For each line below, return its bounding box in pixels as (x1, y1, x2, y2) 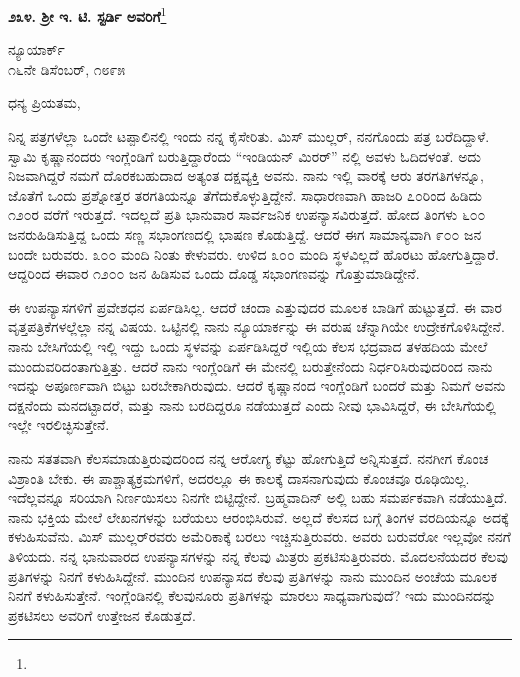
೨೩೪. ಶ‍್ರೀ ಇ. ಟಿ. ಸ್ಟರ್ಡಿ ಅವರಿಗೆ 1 (8, 3, 167, 26)
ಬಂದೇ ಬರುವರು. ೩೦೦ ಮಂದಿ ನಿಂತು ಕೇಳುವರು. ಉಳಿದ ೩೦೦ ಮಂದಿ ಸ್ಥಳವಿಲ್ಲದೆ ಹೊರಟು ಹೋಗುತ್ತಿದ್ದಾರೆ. (8, 243, 500, 264)
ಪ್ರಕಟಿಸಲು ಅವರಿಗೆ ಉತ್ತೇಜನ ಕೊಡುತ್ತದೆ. (8, 604, 196, 625)
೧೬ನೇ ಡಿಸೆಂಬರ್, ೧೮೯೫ (8, 58, 126, 79)
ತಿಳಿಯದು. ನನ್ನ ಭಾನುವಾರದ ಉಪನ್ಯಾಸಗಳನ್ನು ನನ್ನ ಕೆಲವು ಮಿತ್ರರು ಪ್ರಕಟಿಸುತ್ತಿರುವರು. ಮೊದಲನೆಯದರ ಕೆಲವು (8, 545, 508, 566)
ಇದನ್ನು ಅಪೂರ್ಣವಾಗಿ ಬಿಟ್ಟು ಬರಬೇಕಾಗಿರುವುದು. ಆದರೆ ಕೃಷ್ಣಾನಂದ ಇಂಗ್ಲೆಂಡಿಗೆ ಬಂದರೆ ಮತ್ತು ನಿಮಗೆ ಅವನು (8, 375, 506, 396)
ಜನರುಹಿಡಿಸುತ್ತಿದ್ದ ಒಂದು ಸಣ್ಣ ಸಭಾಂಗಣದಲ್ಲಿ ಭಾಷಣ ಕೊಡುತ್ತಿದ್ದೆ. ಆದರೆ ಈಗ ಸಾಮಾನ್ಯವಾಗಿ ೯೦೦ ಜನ (8, 224, 482, 244)
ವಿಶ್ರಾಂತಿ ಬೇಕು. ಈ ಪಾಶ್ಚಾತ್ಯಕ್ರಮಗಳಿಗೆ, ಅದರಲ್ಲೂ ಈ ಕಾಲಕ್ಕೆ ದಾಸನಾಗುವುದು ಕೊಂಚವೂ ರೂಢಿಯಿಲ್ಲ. (8, 467, 470, 488)
